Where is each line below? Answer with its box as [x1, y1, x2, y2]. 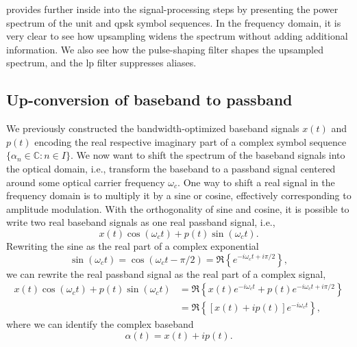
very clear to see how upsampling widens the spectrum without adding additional [6, 29, 348, 43]
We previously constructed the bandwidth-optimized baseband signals [6, 121, 299, 136]
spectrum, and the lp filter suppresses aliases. [6, 55, 197, 70]
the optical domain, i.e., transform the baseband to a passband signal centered [6, 161, 336, 175]
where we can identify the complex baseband [6, 317, 194, 331]
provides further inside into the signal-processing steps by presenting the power [6, 2, 338, 16]
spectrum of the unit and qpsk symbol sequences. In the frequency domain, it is [6, 15, 341, 29]
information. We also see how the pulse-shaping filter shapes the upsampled [6, 42, 324, 56]
